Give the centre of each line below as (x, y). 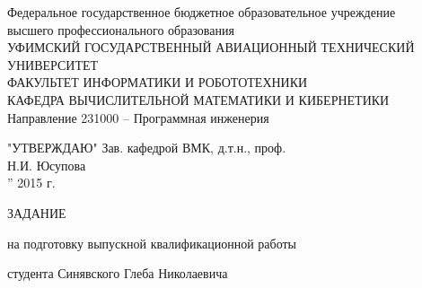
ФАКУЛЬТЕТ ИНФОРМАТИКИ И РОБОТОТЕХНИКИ (158, 82)
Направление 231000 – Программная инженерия (138, 117)
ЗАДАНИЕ (37, 212)
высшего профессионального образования (121, 29)
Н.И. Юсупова (47, 165)
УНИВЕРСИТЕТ (53, 64)
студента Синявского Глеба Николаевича (118, 273)
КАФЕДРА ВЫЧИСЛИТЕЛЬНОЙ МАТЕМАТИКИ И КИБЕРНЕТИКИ (198, 99)
